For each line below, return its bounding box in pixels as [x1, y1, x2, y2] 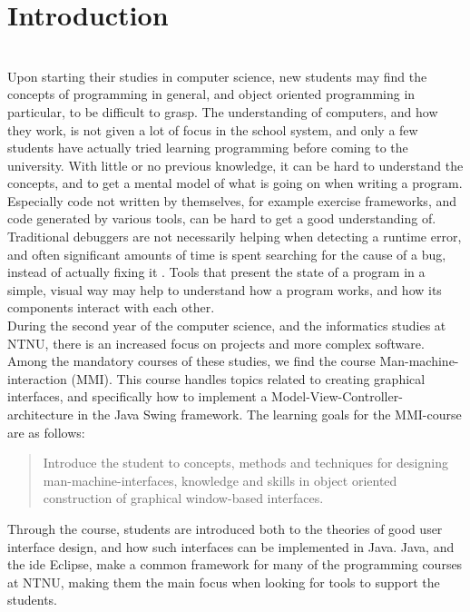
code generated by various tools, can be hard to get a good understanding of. [7, 209, 436, 228]
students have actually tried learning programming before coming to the [7, 138, 408, 157]
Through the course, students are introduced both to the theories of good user [7, 518, 443, 538]
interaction [7, 369, 67, 388]
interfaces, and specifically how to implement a [7, 387, 268, 406]
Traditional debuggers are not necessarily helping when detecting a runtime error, [7, 227, 462, 246]
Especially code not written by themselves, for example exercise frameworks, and [7, 191, 457, 210]
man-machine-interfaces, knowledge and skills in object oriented [43, 470, 397, 489]
